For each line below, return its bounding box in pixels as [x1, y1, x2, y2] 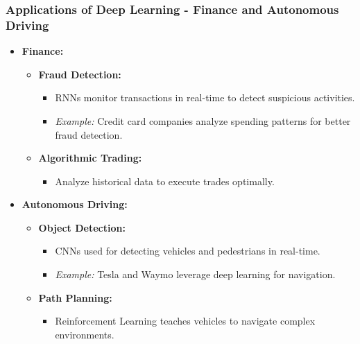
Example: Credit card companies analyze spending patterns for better [55, 113, 351, 128]
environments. [55, 327, 114, 341]
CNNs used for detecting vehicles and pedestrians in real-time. [55, 243, 320, 258]
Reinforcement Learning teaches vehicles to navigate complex [55, 313, 316, 328]
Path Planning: [38, 290, 112, 304]
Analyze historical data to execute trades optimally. [55, 173, 275, 188]
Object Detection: [38, 220, 126, 234]
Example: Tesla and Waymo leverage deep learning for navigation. [55, 267, 336, 282]
